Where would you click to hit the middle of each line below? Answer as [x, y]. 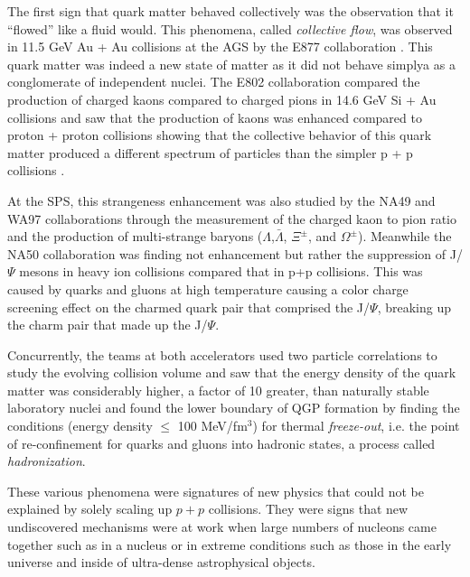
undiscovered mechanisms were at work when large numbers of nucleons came [222, 527]
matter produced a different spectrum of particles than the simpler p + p [210, 152]
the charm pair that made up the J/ [108, 325]
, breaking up [414, 307]
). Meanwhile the [404, 236]
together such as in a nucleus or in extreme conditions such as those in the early [230, 544]
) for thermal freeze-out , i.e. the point [356, 426]
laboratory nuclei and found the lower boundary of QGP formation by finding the [234, 408]
